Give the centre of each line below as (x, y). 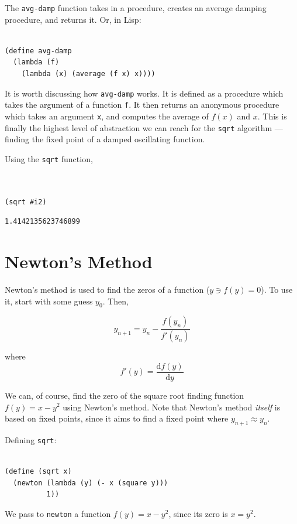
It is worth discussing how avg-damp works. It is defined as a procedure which (144, 93)
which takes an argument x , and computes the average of (107, 116)
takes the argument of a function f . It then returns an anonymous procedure (142, 105)
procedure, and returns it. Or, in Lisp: (73, 19)
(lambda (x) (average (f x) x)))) (88, 74)
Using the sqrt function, (49, 158)
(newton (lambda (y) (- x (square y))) (91, 483)
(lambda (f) (36, 62)
